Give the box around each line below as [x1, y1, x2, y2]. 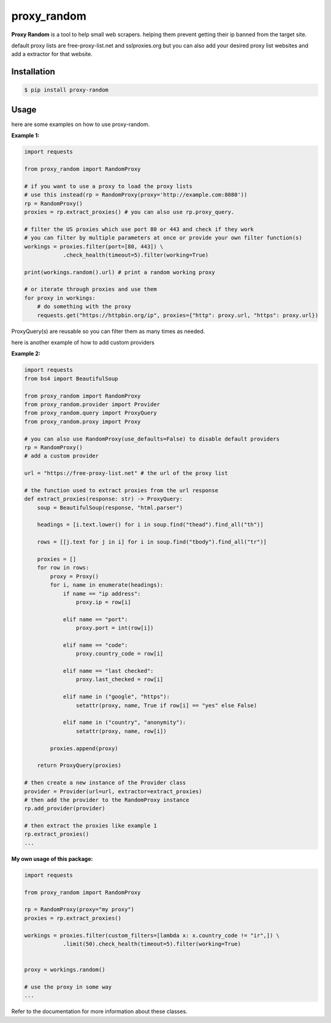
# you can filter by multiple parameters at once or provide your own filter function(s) [24, 234, 303, 241]
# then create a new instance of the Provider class [24, 779, 186, 786]
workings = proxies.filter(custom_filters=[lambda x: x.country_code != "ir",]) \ [24, 931, 280, 939]
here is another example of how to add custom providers [11, 339, 154, 346]
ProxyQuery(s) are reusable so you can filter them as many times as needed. [11, 327, 205, 335]
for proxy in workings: [24, 294, 96, 301]
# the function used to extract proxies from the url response [24, 487, 219, 494]
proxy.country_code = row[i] [75, 650, 164, 657]
